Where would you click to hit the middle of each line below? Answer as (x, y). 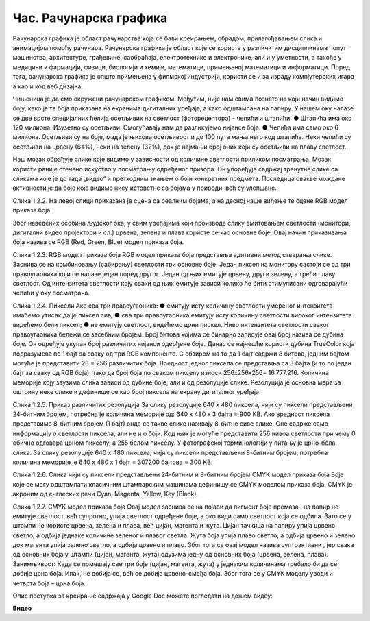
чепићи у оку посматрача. (51, 293)
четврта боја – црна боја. (49, 583)
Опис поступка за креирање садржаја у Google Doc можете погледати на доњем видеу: (143, 596)
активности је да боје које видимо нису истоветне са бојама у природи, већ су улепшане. (145, 188)
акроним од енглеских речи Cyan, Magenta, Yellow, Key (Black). (106, 494)
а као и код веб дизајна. (48, 86)
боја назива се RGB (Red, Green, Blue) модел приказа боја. (98, 242)
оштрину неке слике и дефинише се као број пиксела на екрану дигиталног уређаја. (137, 392)
